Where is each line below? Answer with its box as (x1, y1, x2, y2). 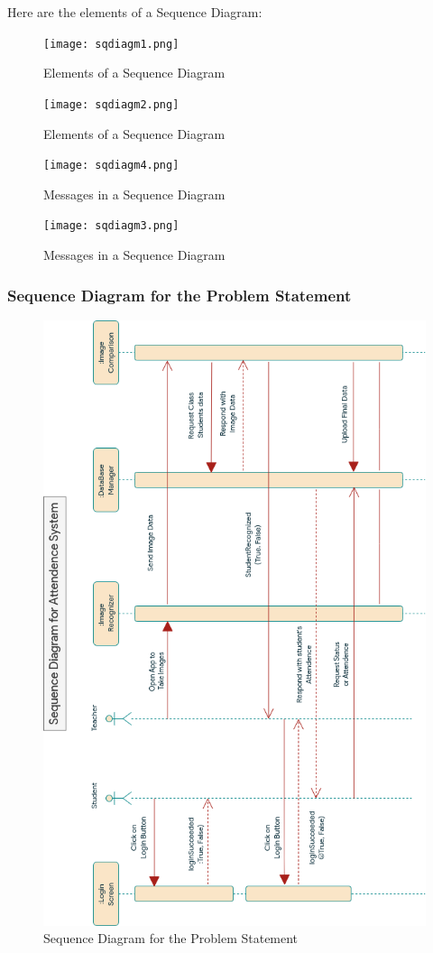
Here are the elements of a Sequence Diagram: (7, 3, 263, 21)
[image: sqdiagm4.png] (43, 159, 180, 172)
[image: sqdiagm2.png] (43, 97, 180, 111)
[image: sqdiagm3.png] (43, 219, 180, 233)
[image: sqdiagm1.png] (43, 37, 180, 51)
